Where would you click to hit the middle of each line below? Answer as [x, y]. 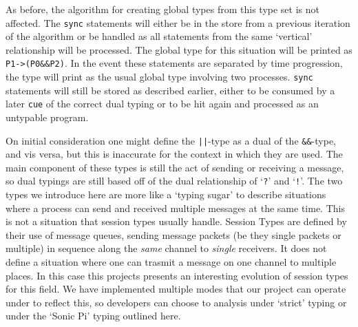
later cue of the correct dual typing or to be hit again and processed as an [162, 104]
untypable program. [47, 117]
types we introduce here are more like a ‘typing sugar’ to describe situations [166, 194]
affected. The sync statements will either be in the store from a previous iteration [178, 22]
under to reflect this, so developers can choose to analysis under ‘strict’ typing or [176, 302]
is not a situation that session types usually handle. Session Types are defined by [176, 221]
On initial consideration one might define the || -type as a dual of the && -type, [171, 140]
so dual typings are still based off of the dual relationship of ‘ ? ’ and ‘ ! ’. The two [174, 181]
